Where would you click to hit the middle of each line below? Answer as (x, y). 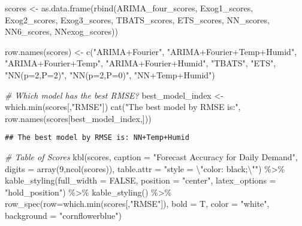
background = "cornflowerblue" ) (63, 215)
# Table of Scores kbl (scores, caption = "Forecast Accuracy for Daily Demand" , (151, 157)
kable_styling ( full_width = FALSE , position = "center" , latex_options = (141, 180)
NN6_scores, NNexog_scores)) (61, 31)
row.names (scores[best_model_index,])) (78, 118)
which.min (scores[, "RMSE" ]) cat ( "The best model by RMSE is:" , (123, 107)
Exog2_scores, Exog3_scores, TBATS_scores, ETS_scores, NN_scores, (137, 19)
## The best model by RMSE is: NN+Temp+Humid (97, 138)
